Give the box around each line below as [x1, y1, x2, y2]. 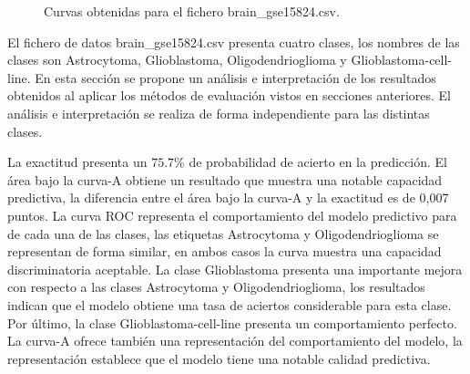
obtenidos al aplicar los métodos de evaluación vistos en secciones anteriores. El [7, 86, 451, 105]
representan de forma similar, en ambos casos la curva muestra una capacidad [7, 242, 442, 261]
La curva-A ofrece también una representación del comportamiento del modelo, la [7, 331, 463, 350]
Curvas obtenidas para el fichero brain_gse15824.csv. [44, 2, 340, 20]
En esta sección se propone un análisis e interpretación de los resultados [35, 68, 436, 87]
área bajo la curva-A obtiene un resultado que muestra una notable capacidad [7, 170, 443, 189]
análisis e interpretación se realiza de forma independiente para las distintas [7, 103, 430, 122]
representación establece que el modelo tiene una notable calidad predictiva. [7, 348, 431, 368]
